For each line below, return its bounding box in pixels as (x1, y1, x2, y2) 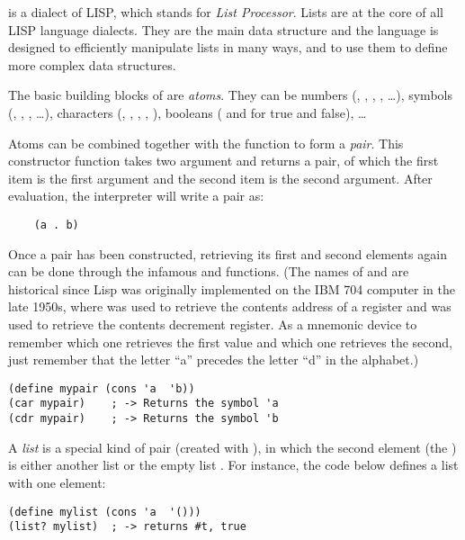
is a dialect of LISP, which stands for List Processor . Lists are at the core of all (8, 3, 444, 21)
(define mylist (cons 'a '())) (8, 505, 201, 518)
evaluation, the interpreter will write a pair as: (8, 186, 264, 205)
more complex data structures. (8, 55, 176, 74)
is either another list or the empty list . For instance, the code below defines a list (8, 455, 459, 474)
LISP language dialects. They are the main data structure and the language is (8, 20, 439, 39)
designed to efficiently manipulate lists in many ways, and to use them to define (8, 38, 448, 57)
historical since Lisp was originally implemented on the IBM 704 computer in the (8, 279, 456, 298)
